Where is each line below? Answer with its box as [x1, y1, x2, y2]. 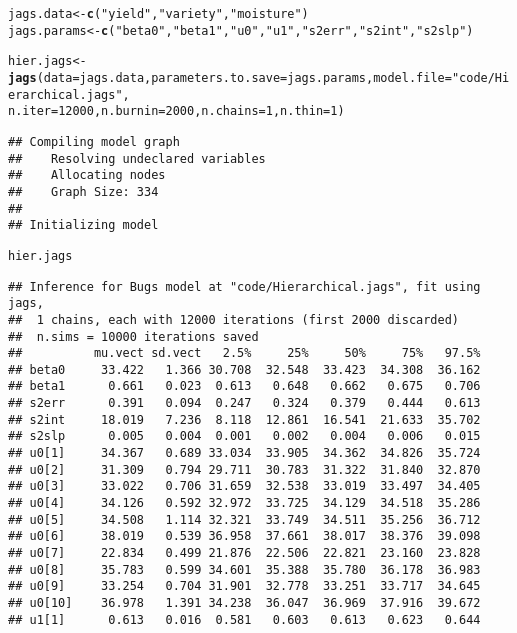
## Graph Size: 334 [8, 184, 159, 199]
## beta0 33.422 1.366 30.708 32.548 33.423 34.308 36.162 [8, 362, 481, 377]
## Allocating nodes [8, 168, 166, 183]
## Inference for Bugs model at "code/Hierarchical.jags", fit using [8, 279, 481, 294]
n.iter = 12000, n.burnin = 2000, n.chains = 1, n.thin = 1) [8, 104, 345, 119]
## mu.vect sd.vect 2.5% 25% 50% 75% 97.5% [8, 346, 481, 361]
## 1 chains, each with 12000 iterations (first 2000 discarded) [8, 312, 460, 327]
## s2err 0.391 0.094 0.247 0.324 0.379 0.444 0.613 [8, 396, 481, 411]
